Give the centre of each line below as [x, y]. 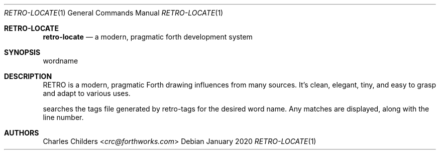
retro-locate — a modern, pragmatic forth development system [148, 37]
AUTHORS [22, 133]
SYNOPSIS [22, 52]
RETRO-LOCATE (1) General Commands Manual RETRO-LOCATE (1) [114, 13]
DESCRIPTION [28, 76]
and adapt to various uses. [87, 93]
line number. [63, 117]
